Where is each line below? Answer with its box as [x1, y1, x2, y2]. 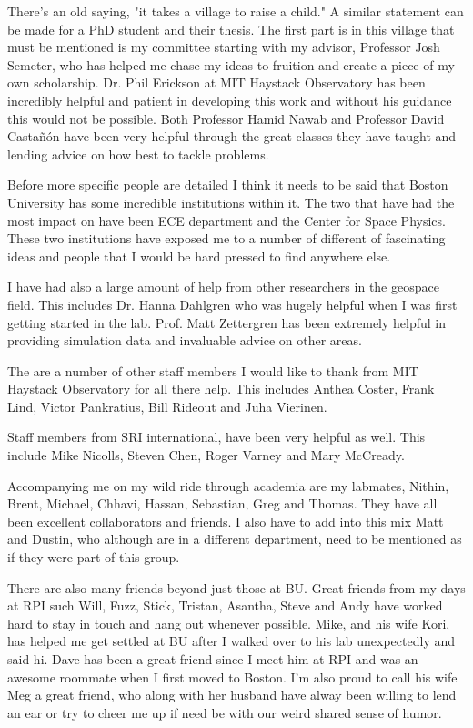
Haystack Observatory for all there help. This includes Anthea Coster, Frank [7, 379, 435, 398]
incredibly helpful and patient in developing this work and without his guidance [7, 90, 452, 109]
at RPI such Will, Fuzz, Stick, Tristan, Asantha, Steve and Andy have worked [7, 596, 443, 615]
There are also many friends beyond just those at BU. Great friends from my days [7, 578, 466, 597]
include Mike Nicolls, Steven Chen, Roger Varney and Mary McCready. [7, 446, 405, 465]
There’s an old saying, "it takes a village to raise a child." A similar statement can [7, 2, 464, 20]
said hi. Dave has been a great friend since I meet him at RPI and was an [7, 650, 418, 668]
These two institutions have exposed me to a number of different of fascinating [7, 229, 446, 248]
